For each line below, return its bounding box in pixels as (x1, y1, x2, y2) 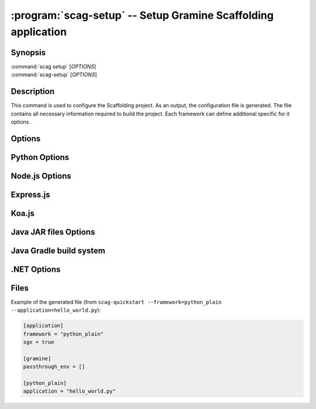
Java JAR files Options (11, 227, 95, 237)
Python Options (11, 152, 70, 162)
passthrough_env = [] (23, 363, 85, 370)
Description (11, 87, 55, 97)
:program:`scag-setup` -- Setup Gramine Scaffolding (11, 9, 274, 22)
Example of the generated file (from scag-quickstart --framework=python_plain (11, 298, 222, 305)
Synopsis (11, 47, 46, 57)
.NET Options (11, 264, 61, 274)
